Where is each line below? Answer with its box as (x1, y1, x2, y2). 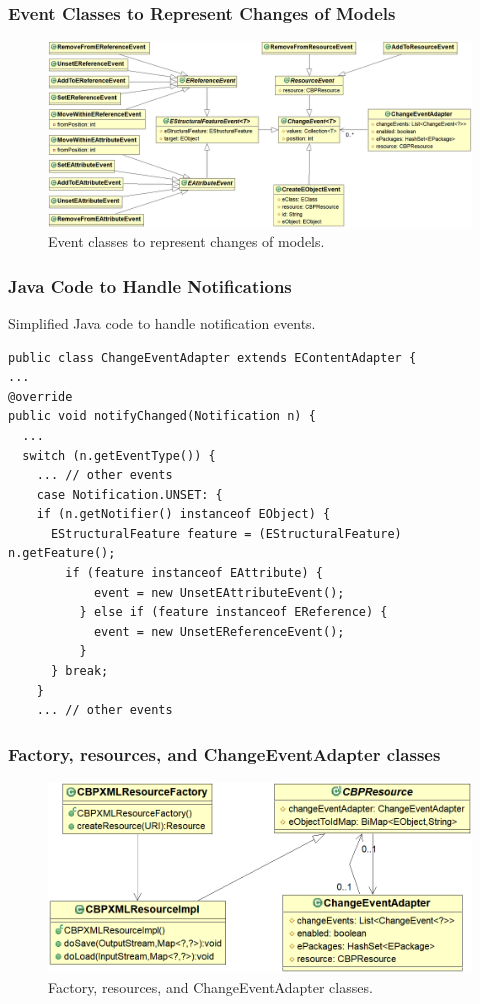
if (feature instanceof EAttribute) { (65, 566, 323, 581)
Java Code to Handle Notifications (8, 273, 292, 298)
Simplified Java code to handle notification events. (8, 312, 316, 333)
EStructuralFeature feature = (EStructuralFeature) (50, 526, 402, 541)
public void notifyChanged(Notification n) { (8, 409, 316, 424)
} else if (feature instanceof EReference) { (79, 605, 388, 620)
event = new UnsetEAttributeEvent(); (93, 585, 345, 600)
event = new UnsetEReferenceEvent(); (93, 624, 345, 639)
